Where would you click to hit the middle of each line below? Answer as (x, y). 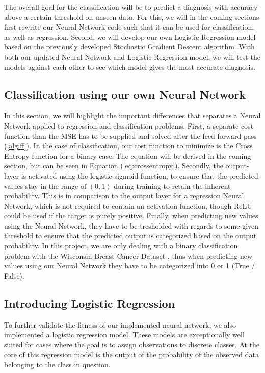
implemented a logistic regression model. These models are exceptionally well (124, 334)
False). (14, 275)
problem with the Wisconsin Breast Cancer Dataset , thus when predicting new (128, 255)
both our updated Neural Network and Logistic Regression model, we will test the (132, 56)
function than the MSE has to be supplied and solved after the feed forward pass (130, 135)
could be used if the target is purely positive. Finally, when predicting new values (131, 216)
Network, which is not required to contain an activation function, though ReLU (128, 205)
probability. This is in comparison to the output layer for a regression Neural (124, 196)
